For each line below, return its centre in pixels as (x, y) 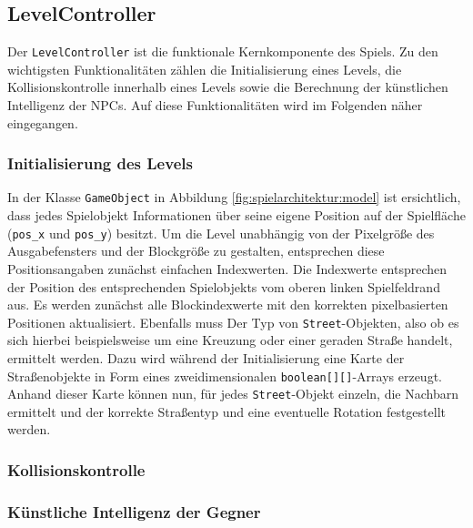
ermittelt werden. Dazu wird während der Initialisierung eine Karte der (206, 357)
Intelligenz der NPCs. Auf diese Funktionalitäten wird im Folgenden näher (215, 105)
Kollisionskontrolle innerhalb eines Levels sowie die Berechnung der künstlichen (228, 87)
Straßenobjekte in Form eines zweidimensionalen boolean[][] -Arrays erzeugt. (225, 376)
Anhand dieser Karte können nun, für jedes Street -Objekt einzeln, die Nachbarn (233, 394)
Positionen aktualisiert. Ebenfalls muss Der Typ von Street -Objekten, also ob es (233, 322)
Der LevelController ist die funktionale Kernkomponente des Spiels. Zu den (223, 51)
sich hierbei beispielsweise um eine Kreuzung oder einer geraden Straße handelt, (230, 340)
